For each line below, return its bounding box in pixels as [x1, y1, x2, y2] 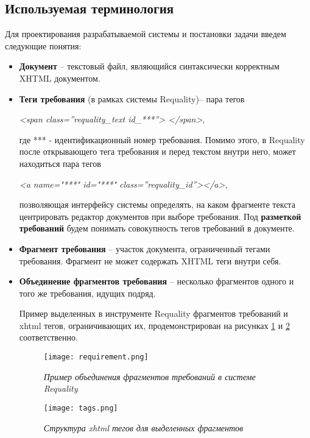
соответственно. [19, 331, 78, 344]
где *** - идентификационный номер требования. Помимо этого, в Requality [19, 133, 305, 146]
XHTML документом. [19, 71, 100, 84]
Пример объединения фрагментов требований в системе [43, 370, 256, 383]
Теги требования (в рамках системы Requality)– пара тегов [19, 92, 245, 105]
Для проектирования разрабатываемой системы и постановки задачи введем [5, 27, 286, 40]
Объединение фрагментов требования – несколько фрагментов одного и [19, 275, 294, 288]
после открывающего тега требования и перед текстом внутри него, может [19, 145, 296, 158]
